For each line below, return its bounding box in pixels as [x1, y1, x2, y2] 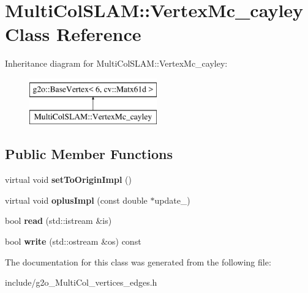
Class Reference [5, 21, 141, 46]
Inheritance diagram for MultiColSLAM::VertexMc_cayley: [5, 57, 228, 70]
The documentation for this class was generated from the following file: [5, 255, 271, 268]
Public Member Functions [5, 144, 173, 163]
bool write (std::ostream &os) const [5, 235, 141, 248]
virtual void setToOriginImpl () [5, 173, 132, 186]
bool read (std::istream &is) [5, 214, 112, 227]
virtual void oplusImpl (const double [5, 193, 148, 206]
